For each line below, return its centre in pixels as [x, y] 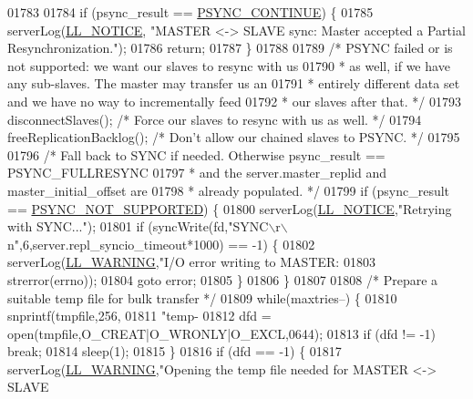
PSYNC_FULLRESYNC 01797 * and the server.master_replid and [197, 173]
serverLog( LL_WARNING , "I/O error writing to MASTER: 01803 [191, 262]
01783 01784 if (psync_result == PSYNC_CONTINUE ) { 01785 [190, 12]
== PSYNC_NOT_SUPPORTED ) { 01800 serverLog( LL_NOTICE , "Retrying [230, 208]
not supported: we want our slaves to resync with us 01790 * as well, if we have [229, 65]
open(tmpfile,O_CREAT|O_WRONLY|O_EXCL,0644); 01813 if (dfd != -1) [221, 333]
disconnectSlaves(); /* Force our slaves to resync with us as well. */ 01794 [215, 119]
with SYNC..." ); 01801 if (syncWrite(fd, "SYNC [138, 226]
